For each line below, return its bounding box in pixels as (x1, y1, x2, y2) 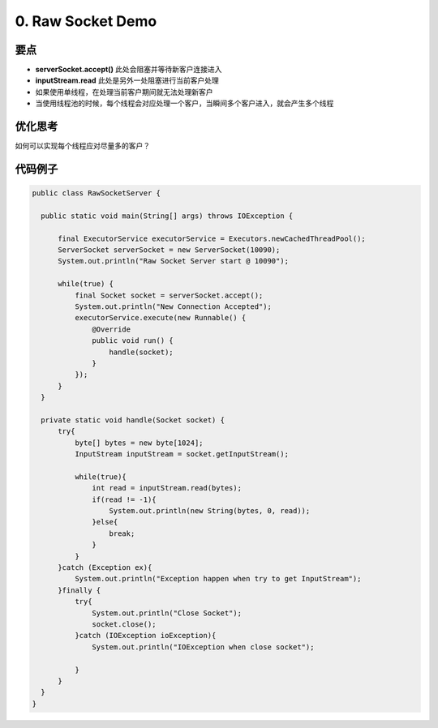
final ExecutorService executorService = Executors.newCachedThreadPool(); (58, 233, 367, 243)
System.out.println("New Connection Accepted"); (74, 302, 272, 311)
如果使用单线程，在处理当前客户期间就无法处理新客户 (35, 87, 213, 96)
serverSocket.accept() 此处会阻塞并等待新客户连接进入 (35, 65, 222, 75)
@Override (92, 324, 131, 334)
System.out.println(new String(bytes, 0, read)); (109, 507, 311, 516)
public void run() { (92, 336, 174, 345)
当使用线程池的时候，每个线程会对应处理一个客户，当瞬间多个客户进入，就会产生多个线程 (35, 98, 334, 109)
